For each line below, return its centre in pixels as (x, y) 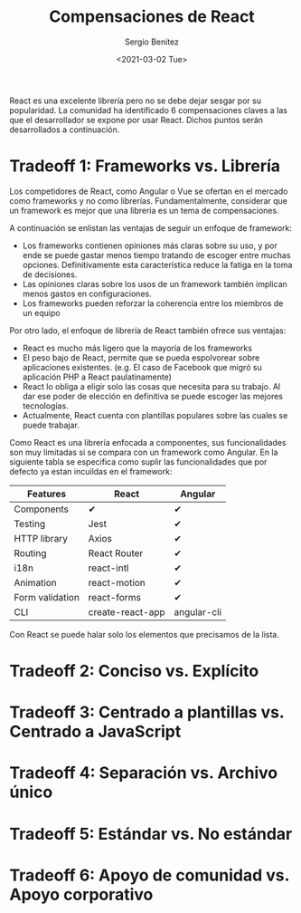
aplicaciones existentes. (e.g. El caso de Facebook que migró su (142, 367)
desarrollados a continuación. (65, 130)
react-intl (108, 568)
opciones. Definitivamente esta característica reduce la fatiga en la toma (157, 264)
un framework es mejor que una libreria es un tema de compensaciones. (144, 210)
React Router (116, 553)
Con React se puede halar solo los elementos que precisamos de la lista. (145, 634)
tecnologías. (46, 406)
